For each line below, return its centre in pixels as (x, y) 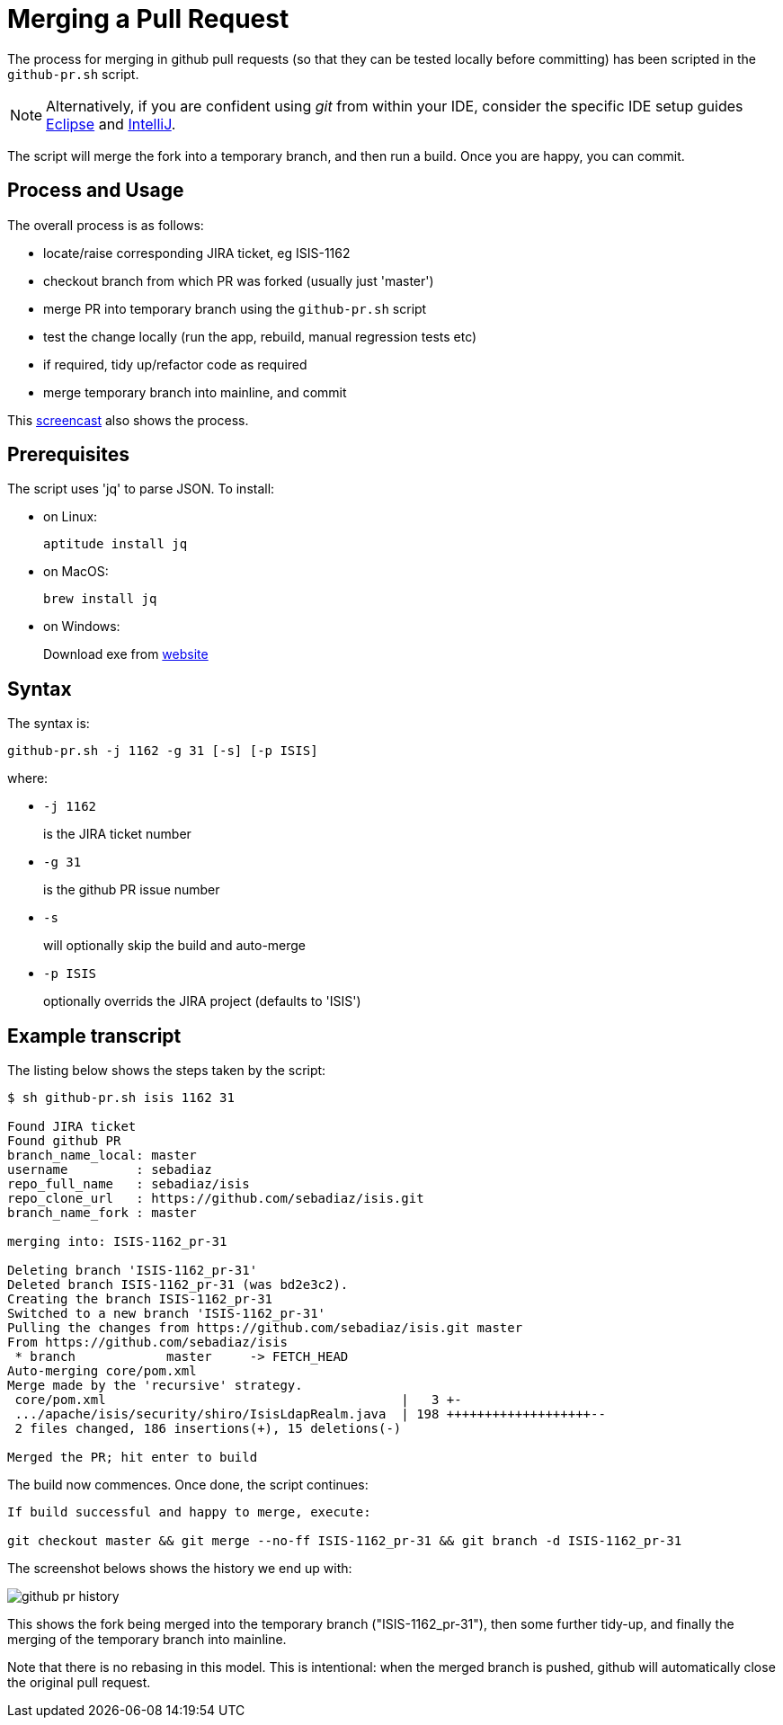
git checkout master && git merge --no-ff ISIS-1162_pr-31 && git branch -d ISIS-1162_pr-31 (345, 1541)
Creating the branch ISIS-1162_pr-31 (140, 1299)
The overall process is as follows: (106, 225)
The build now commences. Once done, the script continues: (188, 1485)
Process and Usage (96, 191)
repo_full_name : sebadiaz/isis (129, 1184)
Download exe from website (126, 654)
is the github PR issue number (132, 890)
